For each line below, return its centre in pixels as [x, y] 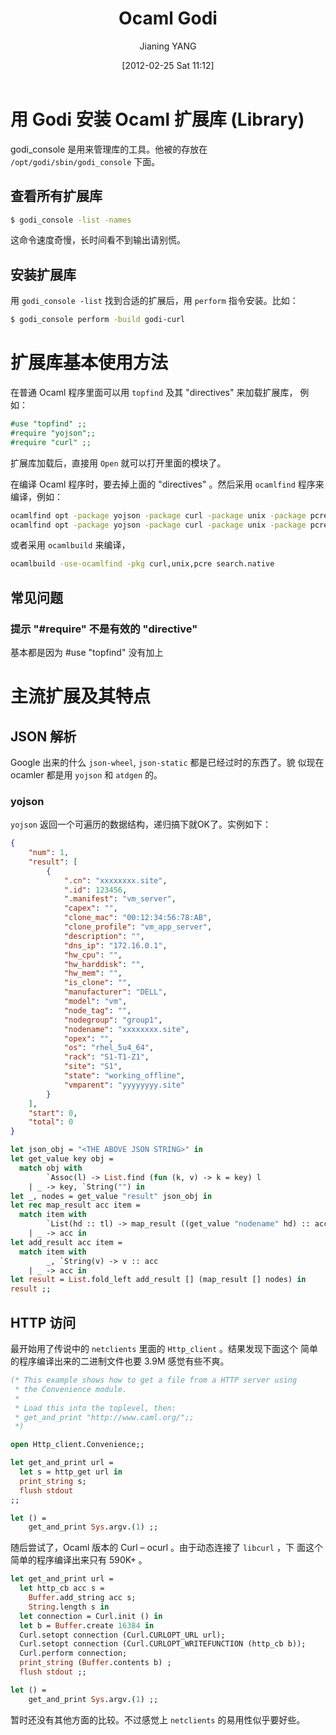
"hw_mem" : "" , [93, 973]
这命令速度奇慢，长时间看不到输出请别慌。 [98, 240]
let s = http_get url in [71, 1472]
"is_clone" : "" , [97, 983]
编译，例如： [36, 496]
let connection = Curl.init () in [91, 1616]
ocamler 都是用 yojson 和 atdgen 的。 [86, 774]
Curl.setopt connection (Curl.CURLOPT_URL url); [122, 1635]
